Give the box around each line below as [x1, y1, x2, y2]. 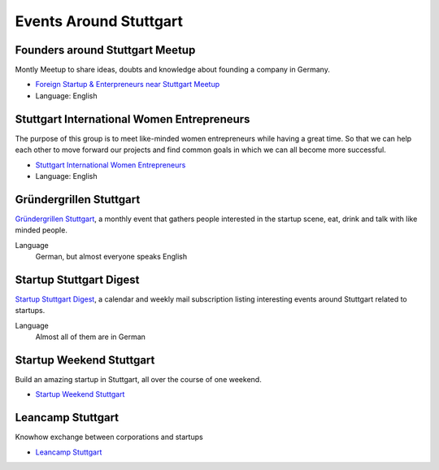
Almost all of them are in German [35, 332, 146, 342]
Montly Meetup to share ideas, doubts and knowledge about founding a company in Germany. [15, 65, 331, 75]
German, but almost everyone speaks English [35, 252, 187, 261]
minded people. [15, 225, 68, 235]
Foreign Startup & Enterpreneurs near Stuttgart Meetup [35, 80, 220, 89]
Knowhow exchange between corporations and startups [15, 432, 203, 442]
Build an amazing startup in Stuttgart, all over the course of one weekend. [15, 374, 262, 384]
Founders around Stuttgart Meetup [15, 43, 196, 57]
